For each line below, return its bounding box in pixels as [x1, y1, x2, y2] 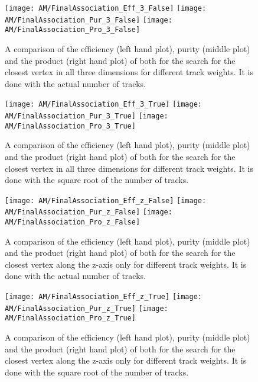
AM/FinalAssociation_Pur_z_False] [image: [5, 208, 172, 217]
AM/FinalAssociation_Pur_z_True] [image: [5, 304, 168, 313]
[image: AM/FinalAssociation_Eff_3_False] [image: [5, 4, 207, 12]
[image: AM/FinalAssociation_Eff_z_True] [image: [5, 293, 202, 301]
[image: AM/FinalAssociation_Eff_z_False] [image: [5, 196, 207, 205]
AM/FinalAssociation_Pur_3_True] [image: [5, 112, 168, 120]
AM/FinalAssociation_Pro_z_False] [5, 218, 141, 226]
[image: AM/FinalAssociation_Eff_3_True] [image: [5, 100, 202, 109]
